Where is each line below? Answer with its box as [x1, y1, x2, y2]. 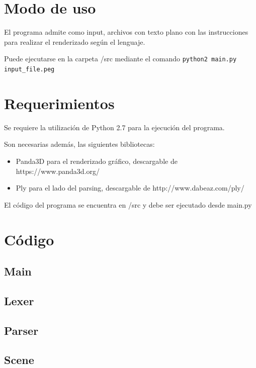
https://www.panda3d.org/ [16, 165, 100, 176]
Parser [4, 322, 39, 338]
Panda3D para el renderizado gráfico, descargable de [16, 155, 178, 166]
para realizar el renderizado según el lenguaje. [4, 36, 145, 47]
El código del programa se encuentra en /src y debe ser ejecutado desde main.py [4, 199, 252, 210]
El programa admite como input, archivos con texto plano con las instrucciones [4, 27, 248, 37]
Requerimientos [4, 93, 115, 113]
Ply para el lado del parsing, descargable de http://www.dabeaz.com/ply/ [16, 182, 244, 193]
